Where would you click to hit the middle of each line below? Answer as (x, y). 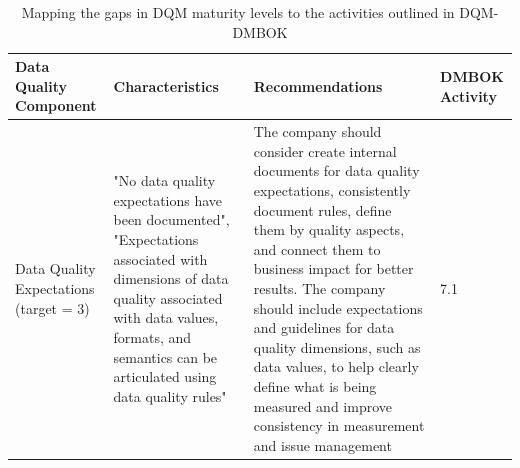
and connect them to (317, 248)
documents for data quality (336, 170)
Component (56, 105)
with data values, (166, 317)
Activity (468, 95)
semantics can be (165, 356)
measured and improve (322, 405)
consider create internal (325, 150)
